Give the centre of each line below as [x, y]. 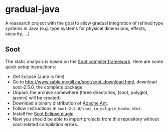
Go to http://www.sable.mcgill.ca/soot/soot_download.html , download [85, 81]
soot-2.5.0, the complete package [47, 87]
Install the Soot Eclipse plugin [43, 113]
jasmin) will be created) [37, 97]
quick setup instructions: [31, 66]
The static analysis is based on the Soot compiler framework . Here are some [84, 61]
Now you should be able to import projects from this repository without [86, 119]
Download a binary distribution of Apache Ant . [60, 103]
